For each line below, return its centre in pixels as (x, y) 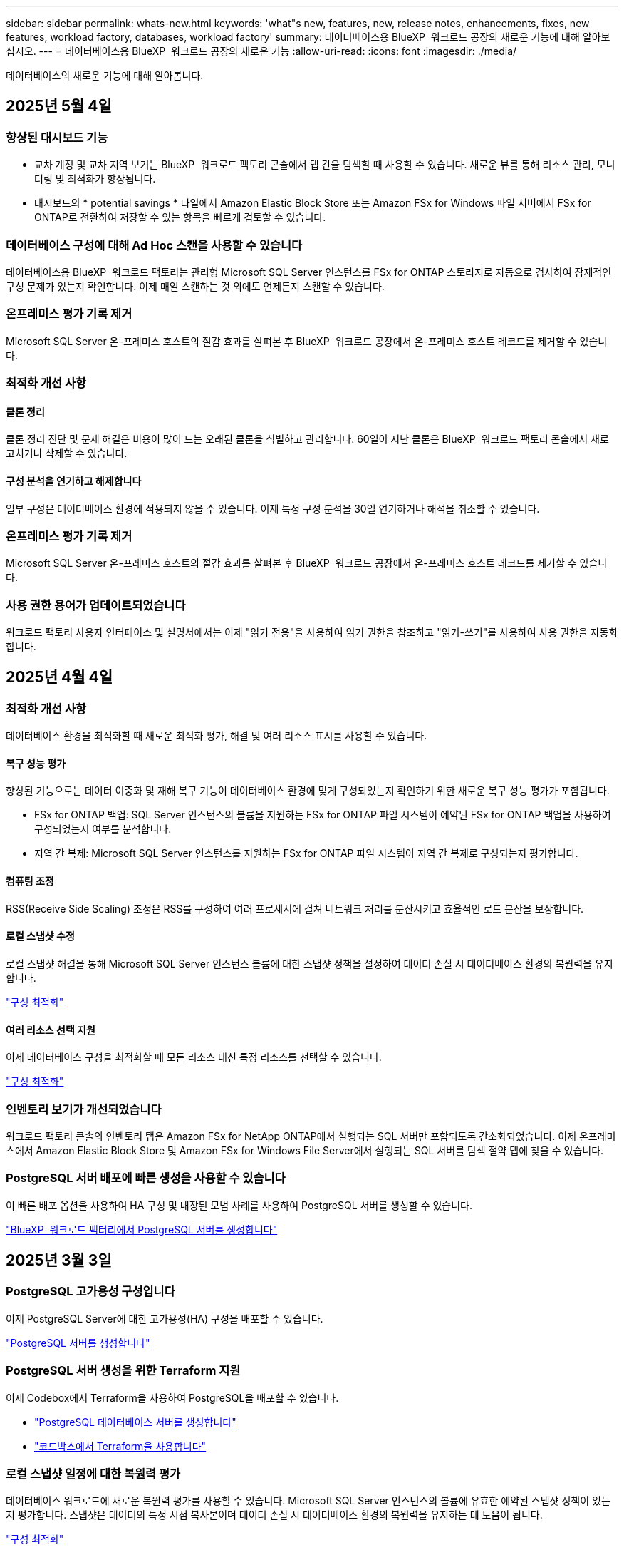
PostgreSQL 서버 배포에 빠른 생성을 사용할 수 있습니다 (146, 1178)
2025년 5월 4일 (59, 106)
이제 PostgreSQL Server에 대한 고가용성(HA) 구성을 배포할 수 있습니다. (165, 1318)
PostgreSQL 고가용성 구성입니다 (90, 1292)
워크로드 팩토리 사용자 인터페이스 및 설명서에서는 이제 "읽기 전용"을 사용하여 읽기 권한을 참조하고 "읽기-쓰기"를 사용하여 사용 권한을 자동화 (312, 632)
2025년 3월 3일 (59, 1261)
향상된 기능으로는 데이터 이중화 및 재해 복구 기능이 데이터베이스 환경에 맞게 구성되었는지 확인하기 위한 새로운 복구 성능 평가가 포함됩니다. (308, 791)
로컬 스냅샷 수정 (40, 936)
